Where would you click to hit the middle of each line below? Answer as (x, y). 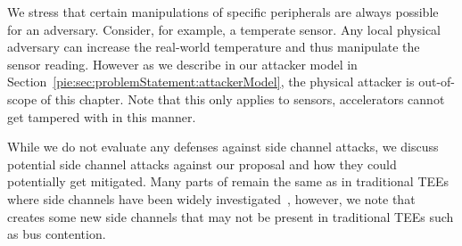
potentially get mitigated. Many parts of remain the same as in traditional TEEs (228, 181)
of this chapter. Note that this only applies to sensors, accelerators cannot (243, 98)
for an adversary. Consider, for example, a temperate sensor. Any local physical (224, 29)
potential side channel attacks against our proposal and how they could (202, 164)
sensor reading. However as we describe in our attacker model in (182, 64)
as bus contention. (57, 234)
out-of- (437, 82)
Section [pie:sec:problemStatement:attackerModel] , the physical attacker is (211, 82)
